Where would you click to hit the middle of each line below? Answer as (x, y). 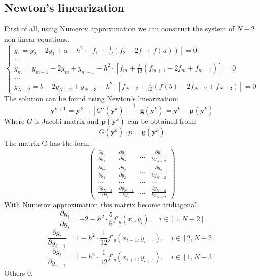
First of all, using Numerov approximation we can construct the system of (119, 29)
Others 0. (19, 273)
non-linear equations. (37, 38)
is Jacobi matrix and (67, 120)
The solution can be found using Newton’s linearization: (91, 98)
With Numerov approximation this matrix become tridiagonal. (101, 205)
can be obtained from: (162, 120)
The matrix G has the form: (48, 142)
